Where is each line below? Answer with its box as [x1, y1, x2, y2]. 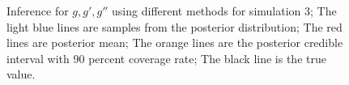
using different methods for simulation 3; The [112, 2, 337, 19]
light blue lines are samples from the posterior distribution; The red [6, 18, 343, 35]
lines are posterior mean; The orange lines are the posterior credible [6, 34, 343, 51]
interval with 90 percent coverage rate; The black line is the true [6, 49, 326, 66]
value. [6, 66, 36, 83]
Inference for [6, 2, 69, 19]
